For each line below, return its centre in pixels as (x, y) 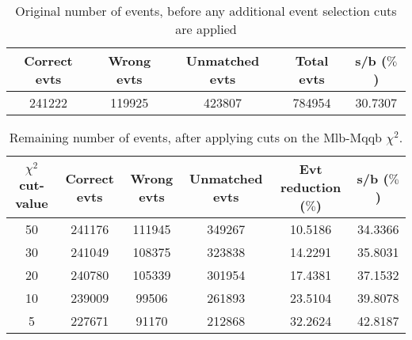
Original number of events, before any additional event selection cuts (206, 11)
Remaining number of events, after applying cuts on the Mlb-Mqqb (195, 137)
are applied (206, 29)
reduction (311, 187)
